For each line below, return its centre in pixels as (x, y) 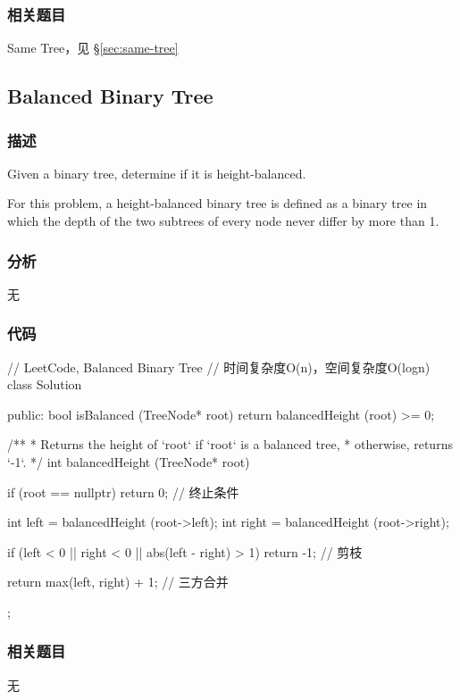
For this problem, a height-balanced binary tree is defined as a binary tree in (217, 203)
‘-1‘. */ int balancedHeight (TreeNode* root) (129, 462)
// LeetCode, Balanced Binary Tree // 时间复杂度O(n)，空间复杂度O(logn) (219, 367)
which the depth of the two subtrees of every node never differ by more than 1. (223, 221)
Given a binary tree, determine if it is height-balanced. (157, 173)
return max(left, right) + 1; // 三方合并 (118, 582)
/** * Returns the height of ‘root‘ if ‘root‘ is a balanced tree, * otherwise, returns (230, 444)
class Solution (45, 384)
